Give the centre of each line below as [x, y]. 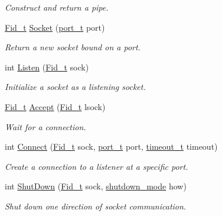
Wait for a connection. [45, 126]
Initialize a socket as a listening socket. [75, 87]
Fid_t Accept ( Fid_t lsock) [55, 106]
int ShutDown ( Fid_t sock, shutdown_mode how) [96, 186]
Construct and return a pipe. [57, 7]
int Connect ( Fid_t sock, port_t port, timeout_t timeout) [111, 146]
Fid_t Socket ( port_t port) [55, 27]
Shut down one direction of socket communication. [96, 206]
